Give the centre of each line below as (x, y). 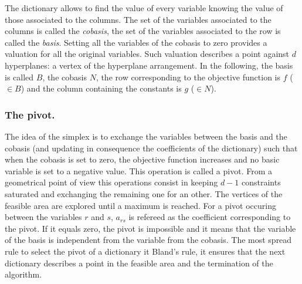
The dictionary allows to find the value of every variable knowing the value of (144, 8)
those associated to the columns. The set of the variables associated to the (138, 19)
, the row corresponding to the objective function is (188, 77)
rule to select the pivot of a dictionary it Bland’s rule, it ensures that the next (145, 251)
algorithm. (23, 274)
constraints (261, 182)
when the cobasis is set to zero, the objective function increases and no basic (142, 159)
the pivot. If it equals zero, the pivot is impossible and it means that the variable (150, 228)
